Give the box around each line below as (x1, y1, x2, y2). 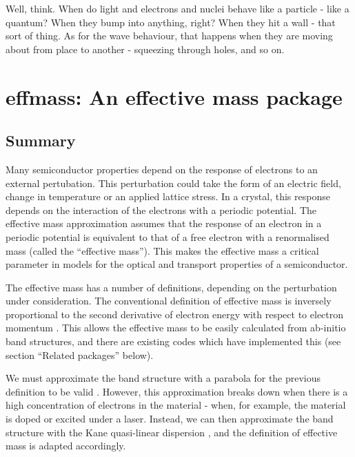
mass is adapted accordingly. (6, 438, 126, 453)
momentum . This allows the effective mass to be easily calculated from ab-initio (6, 320, 346, 335)
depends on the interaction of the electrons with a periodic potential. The (6, 202, 317, 217)
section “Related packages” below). (6, 347, 154, 362)
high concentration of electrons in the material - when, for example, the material (6, 398, 346, 412)
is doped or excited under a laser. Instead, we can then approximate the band (6, 411, 334, 426)
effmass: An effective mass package (6, 82, 343, 110)
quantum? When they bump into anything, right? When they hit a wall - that (6, 14, 336, 29)
